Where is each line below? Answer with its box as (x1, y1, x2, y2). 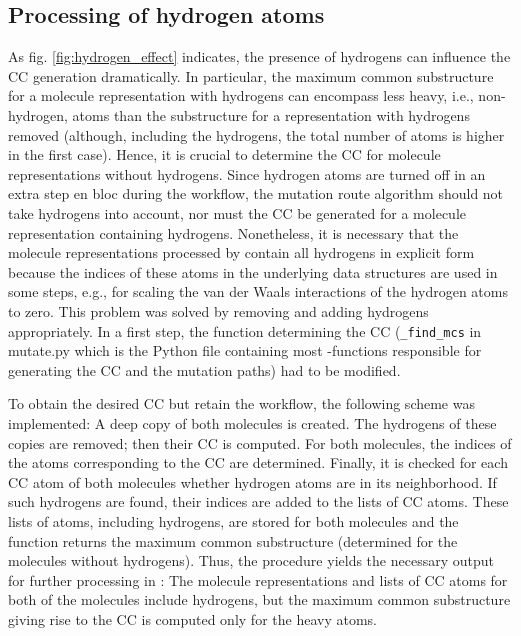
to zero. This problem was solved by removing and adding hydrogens (8, 300, 429, 321)
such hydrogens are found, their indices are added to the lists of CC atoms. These (8, 491, 509, 512)
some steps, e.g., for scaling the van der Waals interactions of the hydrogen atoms (8, 281, 508, 302)
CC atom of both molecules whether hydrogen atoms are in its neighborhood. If (8, 471, 497, 492)
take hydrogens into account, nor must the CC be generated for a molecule (8, 202, 466, 223)
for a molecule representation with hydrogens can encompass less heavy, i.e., (8, 85, 474, 106)
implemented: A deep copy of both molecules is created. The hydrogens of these (8, 412, 497, 433)
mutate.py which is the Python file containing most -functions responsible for (8, 340, 482, 361)
